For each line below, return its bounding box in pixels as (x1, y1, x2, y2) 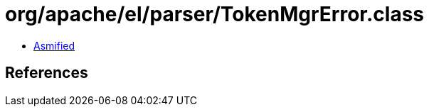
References (5, 64, 88, 82)
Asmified (33, 39, 75, 52)
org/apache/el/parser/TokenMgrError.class (5, 2, 425, 26)
